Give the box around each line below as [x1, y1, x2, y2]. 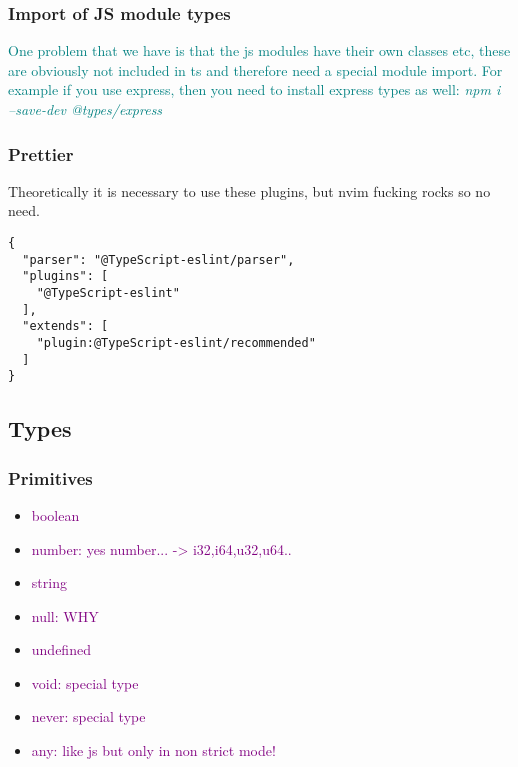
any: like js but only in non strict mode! [31, 740, 276, 761]
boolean [31, 504, 80, 525]
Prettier [8, 141, 74, 166]
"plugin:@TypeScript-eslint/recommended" [36, 335, 316, 350]
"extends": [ [22, 319, 109, 334]
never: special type [31, 706, 146, 727]
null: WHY [31, 605, 99, 626]
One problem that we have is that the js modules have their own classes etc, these [8, 40, 511, 61]
